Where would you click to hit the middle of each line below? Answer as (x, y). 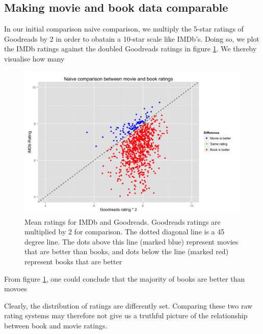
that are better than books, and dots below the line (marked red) (127, 251)
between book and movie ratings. (56, 325)
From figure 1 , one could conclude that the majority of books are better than (125, 278)
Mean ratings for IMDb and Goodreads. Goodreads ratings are (123, 221)
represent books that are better (73, 261)
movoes (16, 289)
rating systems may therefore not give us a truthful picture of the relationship (126, 315)
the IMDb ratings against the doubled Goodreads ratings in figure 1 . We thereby (130, 49)
